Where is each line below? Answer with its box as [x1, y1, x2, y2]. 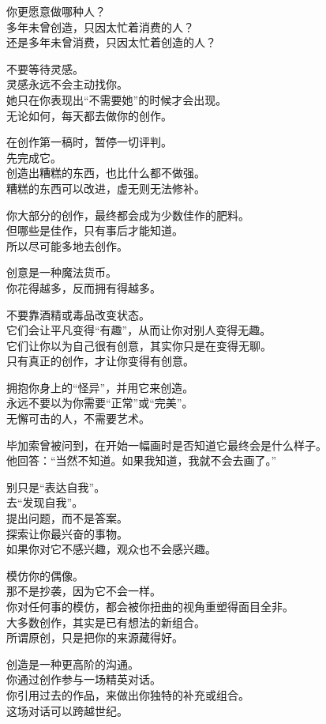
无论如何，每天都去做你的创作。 [6, 107, 172, 123]
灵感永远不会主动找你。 [6, 76, 128, 92]
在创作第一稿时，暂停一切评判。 [6, 134, 172, 150]
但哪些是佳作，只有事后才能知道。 [6, 222, 183, 239]
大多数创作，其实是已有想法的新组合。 [6, 613, 205, 630]
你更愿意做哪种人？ [6, 3, 106, 19]
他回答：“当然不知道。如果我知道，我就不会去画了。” [6, 452, 277, 469]
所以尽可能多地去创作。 [6, 237, 128, 254]
